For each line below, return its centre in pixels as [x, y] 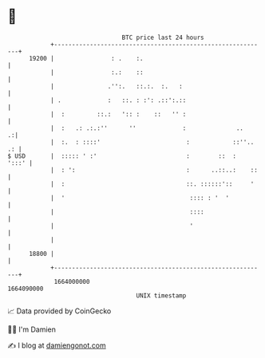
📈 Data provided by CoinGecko [59, 311]
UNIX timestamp [161, 295]
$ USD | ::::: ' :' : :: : [122, 156]
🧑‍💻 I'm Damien [32, 329]
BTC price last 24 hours [163, 37]
